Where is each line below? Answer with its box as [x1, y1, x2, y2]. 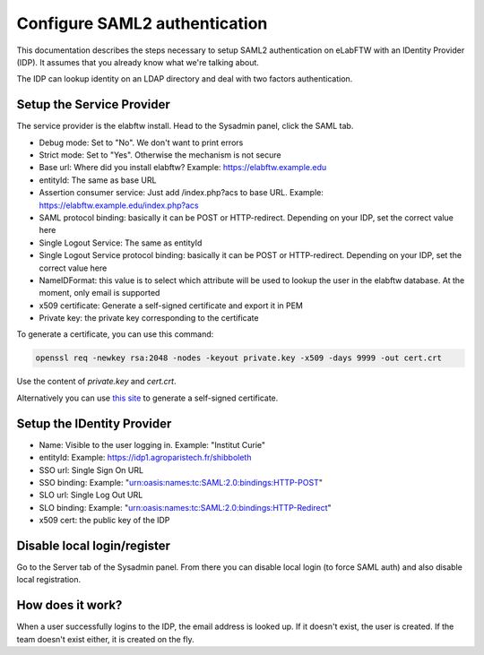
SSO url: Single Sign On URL [39, 464, 143, 475]
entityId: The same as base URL [39, 175, 157, 185]
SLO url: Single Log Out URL [39, 489, 143, 501]
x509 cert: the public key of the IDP [39, 515, 170, 526]
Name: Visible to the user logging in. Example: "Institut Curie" [39, 439, 266, 450]
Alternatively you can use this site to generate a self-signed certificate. [16, 392, 279, 403]
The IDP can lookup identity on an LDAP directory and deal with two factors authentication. [16, 73, 353, 84]
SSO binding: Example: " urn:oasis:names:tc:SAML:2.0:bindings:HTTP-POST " [39, 477, 323, 487]
